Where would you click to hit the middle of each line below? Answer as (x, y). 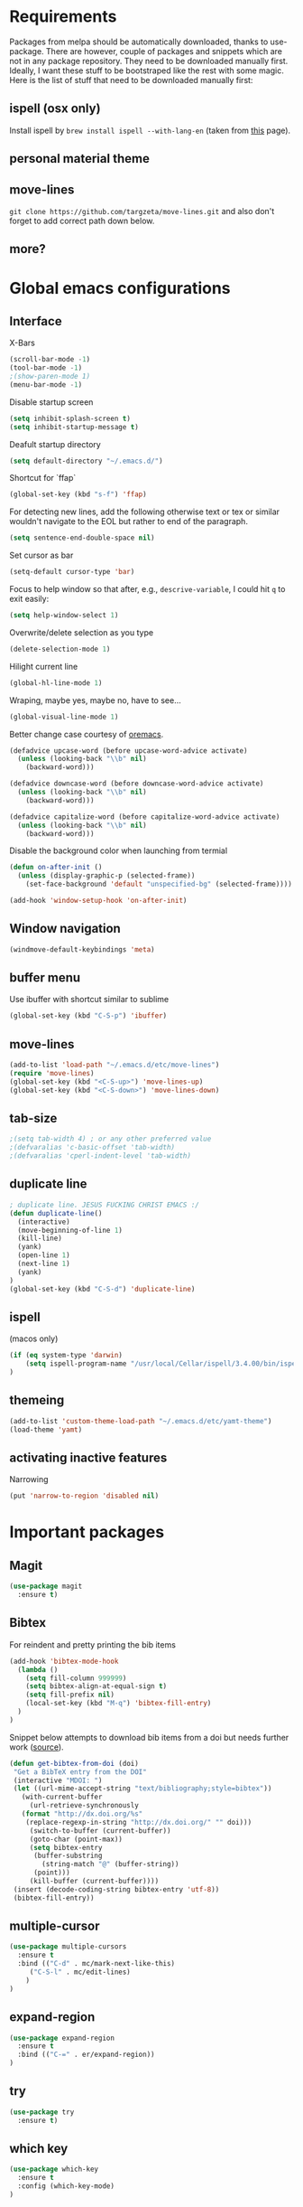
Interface (36, 321)
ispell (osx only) (55, 109)
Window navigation (65, 929)
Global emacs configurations (120, 288)
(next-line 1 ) (44, 1264)
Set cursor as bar (41, 555)
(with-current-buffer (62, 1797)
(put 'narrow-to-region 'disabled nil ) (84, 1496)
